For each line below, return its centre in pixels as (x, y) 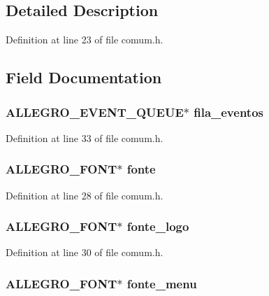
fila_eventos (228, 112)
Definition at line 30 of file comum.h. (85, 252)
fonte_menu (162, 283)
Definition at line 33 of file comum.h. (85, 138)
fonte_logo (158, 226)
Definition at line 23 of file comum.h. (85, 40)
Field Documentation (84, 77)
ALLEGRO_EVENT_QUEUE (95, 112)
